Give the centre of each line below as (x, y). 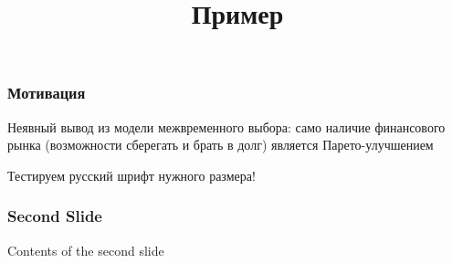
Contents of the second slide (86, 250)
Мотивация (47, 93)
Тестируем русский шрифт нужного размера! (131, 175)
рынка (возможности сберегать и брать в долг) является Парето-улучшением (221, 145)
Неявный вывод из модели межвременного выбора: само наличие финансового (226, 126)
